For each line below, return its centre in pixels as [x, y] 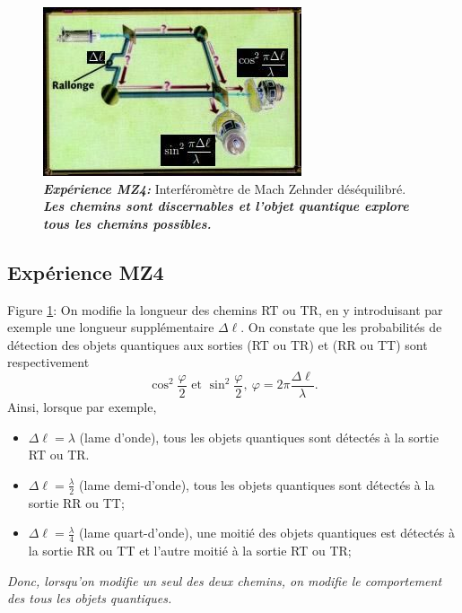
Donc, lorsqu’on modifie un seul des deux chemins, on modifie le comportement [225, 580]
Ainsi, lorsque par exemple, [82, 407]
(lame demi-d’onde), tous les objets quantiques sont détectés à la [257, 484]
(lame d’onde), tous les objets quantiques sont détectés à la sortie [259, 437]
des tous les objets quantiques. [90, 598]
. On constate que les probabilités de [341, 327]
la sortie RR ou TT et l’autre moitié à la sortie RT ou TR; [190, 551]
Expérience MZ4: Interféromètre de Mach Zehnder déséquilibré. [225, 188]
